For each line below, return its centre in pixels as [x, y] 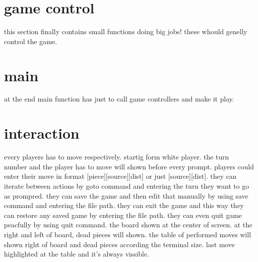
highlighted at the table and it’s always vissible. [77, 254]
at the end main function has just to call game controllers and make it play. [119, 99]
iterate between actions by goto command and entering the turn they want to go [127, 185]
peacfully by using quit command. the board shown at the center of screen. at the [128, 225]
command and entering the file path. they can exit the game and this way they [124, 205]
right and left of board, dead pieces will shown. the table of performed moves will [128, 234]
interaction [42, 133]
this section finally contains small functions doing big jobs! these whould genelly [126, 31]
